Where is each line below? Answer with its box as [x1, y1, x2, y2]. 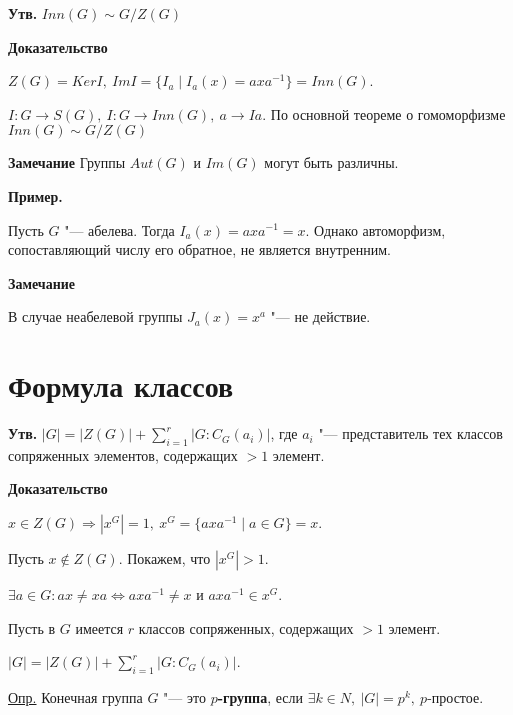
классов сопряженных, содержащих [138, 617, 354, 638]
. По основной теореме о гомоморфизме [262, 103, 506, 124]
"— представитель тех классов [318, 423, 503, 444]
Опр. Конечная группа [8, 687, 143, 708]
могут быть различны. [264, 152, 399, 173]
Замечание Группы [8, 152, 126, 173]
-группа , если [217, 687, 303, 708]
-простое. [427, 687, 484, 708]
